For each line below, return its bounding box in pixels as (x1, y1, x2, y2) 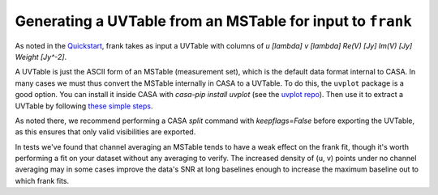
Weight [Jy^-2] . (15, 52, 67, 61)
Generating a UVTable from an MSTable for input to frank (15, 12, 413, 30)
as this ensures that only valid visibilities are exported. (15, 127, 196, 137)
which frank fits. (15, 176, 69, 185)
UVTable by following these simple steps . (15, 101, 153, 111)
